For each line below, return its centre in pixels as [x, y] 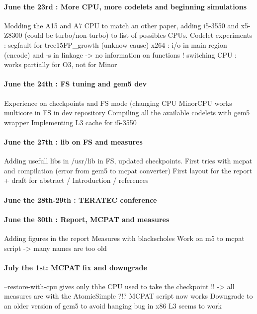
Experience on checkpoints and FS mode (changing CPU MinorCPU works [118, 103]
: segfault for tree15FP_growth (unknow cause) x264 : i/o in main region [116, 44]
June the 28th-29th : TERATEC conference [81, 199]
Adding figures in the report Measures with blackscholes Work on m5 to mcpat [124, 238]
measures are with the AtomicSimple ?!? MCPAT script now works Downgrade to [128, 296]
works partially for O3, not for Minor [61, 64]
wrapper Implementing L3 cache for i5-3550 [70, 122]
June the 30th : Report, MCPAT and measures [87, 219]
